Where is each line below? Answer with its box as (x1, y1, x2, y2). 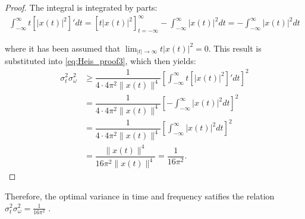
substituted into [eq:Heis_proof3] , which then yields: (5, 55, 196, 67)
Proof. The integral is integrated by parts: (5, 1, 158, 13)
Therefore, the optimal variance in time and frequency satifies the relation (5, 189, 275, 202)
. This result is (208, 42, 262, 54)
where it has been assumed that (5, 42, 121, 54)
